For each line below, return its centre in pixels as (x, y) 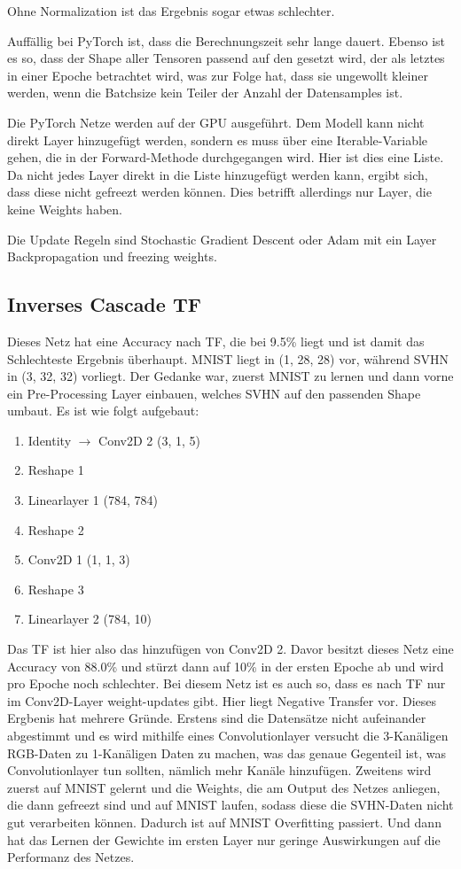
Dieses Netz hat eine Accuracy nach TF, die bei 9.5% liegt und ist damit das (216, 341)
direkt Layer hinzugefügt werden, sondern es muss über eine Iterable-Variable (218, 140)
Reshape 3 (56, 589)
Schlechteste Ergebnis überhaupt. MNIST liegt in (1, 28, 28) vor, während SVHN (228, 358)
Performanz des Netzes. (71, 857)
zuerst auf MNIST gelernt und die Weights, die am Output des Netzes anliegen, (224, 787)
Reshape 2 (56, 529)
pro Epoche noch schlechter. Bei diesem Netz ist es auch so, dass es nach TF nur (227, 683)
